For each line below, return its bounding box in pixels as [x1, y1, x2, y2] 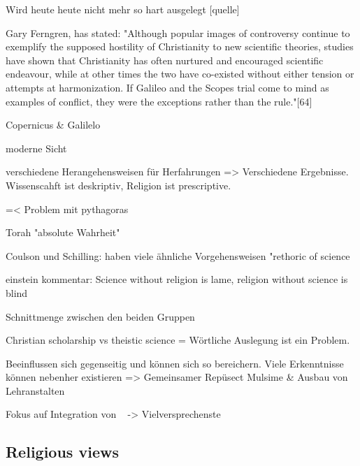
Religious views [6, 441, 119, 463]
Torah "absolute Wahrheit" [6, 225, 120, 240]
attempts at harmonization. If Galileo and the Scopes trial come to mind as [6, 80, 329, 94]
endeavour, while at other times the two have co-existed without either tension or [6, 66, 354, 81]
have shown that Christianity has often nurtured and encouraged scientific [6, 52, 324, 67]
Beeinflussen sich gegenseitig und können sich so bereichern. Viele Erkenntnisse [6, 356, 344, 370]
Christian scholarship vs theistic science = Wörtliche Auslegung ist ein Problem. [6, 333, 350, 347]
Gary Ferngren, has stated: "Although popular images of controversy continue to [6, 25, 350, 40]
